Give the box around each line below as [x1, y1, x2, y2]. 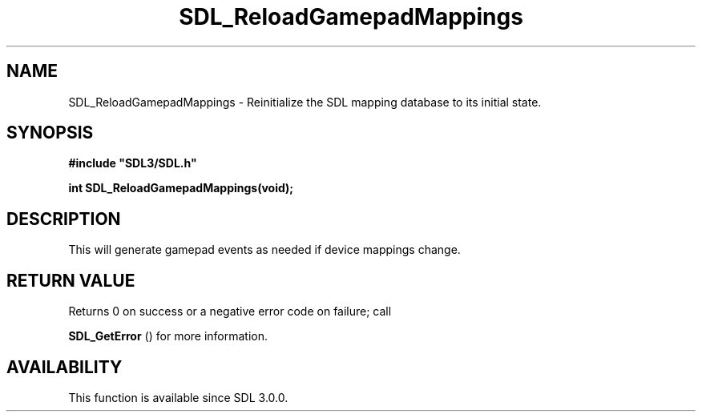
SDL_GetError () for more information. [68, 329, 268, 344]
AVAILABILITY [6, 356, 123, 377]
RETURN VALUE [6, 270, 135, 291]
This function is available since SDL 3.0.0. [68, 390, 288, 404]
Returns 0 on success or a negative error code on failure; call [68, 304, 392, 319]
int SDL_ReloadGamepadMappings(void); [68, 181, 294, 195]
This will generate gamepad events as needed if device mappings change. [68, 243, 461, 257]
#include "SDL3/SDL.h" [68, 156, 197, 171]
